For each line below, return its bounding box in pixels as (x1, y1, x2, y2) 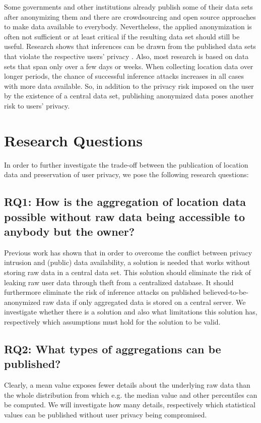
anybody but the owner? (4, 224, 135, 239)
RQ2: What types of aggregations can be (4, 341, 221, 356)
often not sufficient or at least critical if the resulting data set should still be (4, 31, 240, 41)
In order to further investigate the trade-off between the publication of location (4, 159, 248, 170)
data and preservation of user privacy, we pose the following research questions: (4, 169, 249, 180)
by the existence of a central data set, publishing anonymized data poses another (4, 90, 254, 101)
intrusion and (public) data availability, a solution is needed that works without (4, 257, 250, 268)
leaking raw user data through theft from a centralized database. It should (4, 277, 234, 287)
